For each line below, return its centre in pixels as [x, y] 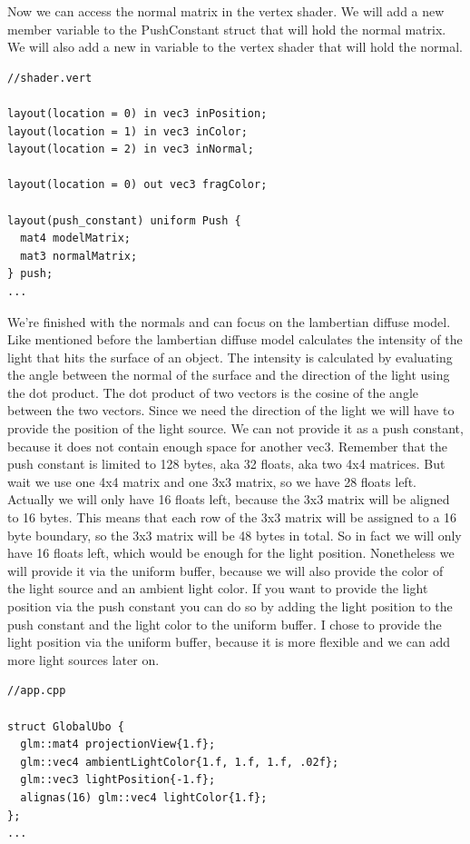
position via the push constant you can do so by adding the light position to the [230, 606]
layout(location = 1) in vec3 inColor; [127, 131]
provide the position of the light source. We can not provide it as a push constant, [235, 428]
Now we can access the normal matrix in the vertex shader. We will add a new [226, 11]
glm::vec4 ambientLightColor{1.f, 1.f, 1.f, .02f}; [180, 762]
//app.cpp [37, 691]
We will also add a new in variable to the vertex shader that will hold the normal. [235, 47]
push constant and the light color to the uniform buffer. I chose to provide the [225, 624]
